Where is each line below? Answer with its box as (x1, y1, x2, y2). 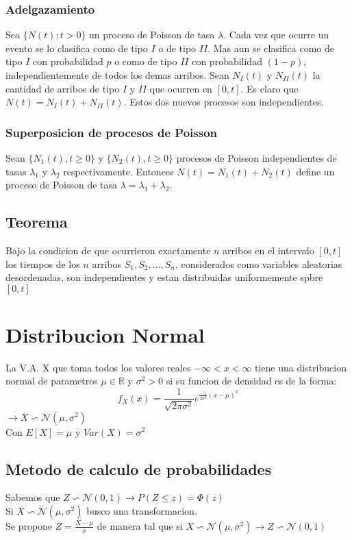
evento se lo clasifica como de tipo (5, 40, 148, 55)
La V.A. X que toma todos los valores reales (5, 360, 191, 374)
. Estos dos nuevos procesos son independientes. (123, 95, 324, 109)
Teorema (5, 211, 68, 232)
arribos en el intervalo (223, 243, 314, 257)
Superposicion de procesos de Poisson (5, 123, 217, 140)
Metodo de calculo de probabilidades (5, 458, 272, 479)
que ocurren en (149, 81, 212, 95)
